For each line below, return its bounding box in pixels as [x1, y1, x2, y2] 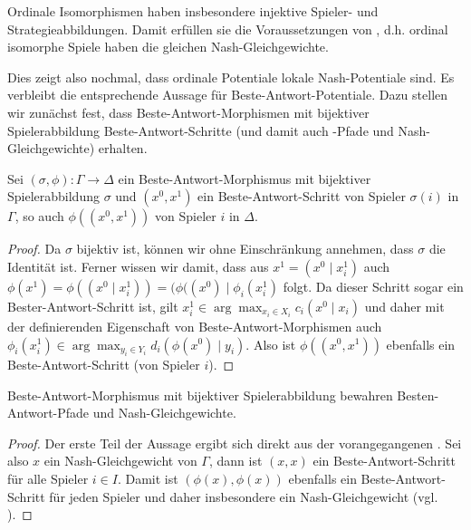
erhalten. [98, 139, 148, 158]
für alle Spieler [7, 468, 89, 487]
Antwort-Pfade [7, 403, 90, 422]
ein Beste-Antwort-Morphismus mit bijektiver [118, 169, 371, 188]
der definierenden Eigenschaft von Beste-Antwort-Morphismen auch [7, 316, 382, 335]
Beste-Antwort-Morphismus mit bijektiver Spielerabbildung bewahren [7, 385, 393, 404]
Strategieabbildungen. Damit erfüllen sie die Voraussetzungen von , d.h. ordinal [7, 19, 448, 38]
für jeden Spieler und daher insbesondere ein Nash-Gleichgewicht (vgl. [49, 487, 438, 506]
